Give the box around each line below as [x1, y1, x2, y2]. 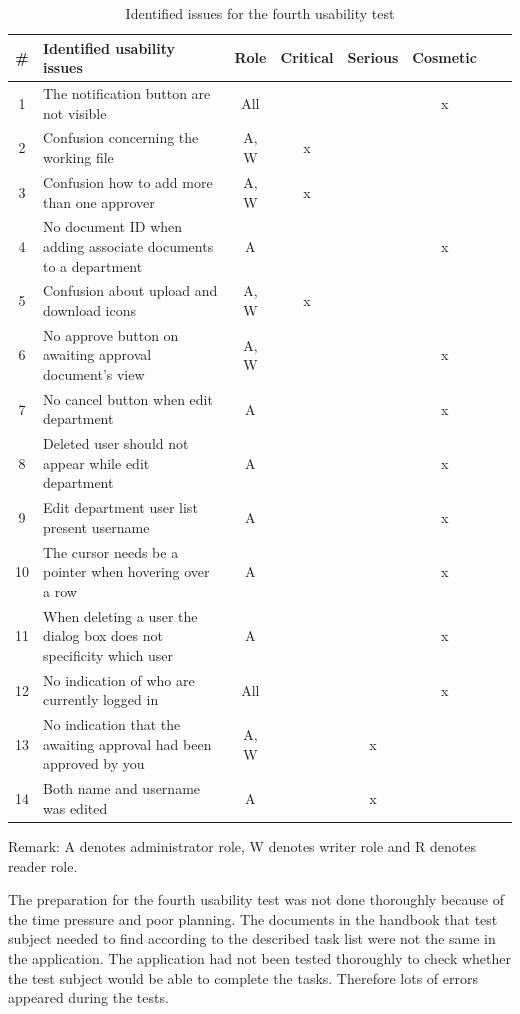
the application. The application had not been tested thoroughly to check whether [8, 947, 512, 968]
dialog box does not [43, 625, 163, 646]
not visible [43, 102, 107, 123]
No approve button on [43, 324, 179, 345]
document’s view [43, 364, 145, 384]
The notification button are [43, 83, 211, 104]
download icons [43, 299, 137, 320]
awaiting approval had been [43, 733, 212, 754]
